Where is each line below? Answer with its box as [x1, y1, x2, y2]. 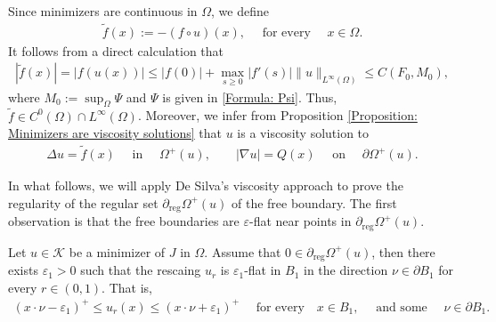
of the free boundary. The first [231, 193, 397, 212]
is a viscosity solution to [237, 124, 370, 142]
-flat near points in [248, 212, 352, 230]
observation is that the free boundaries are [8, 212, 240, 230]
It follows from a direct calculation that [8, 41, 224, 60]
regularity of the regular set [8, 193, 159, 212]
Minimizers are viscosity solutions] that [8, 124, 223, 142]
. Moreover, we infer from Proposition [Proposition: [137, 106, 418, 125]
